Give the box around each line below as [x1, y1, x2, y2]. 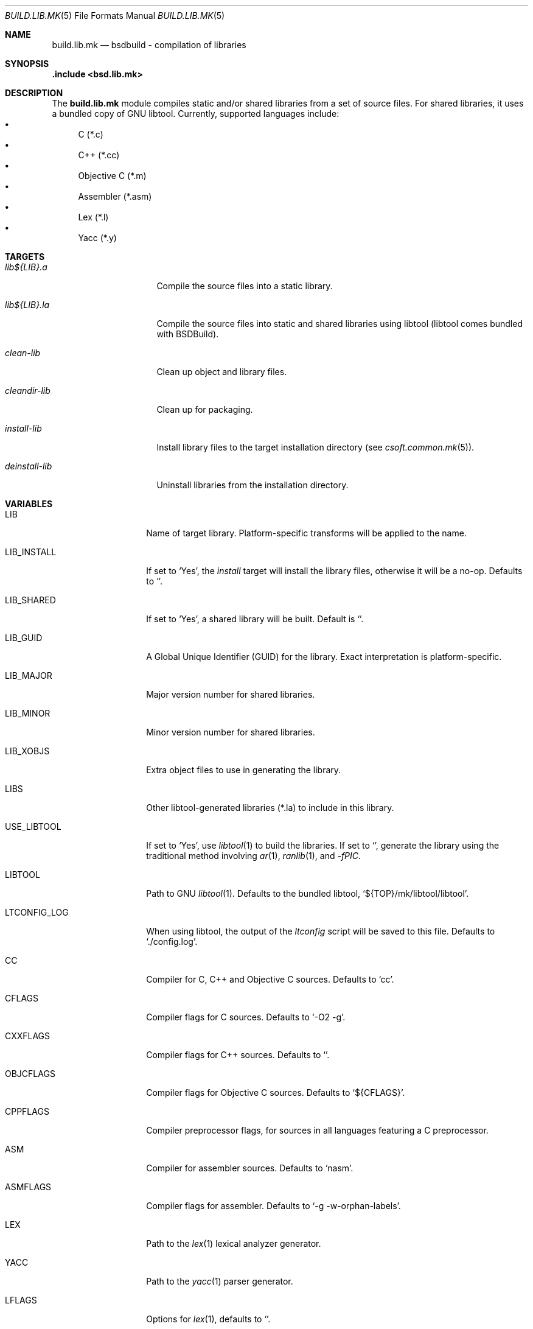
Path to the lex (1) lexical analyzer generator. [146, 1238, 321, 1249]
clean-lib [5, 348, 41, 358]
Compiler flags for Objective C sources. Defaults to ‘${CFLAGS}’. [146, 1087, 405, 1098]
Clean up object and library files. [156, 366, 287, 377]
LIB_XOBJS [5, 746, 50, 756]
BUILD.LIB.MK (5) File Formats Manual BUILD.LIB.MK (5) [5, 10, 225, 21]
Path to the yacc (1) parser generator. [146, 1276, 293, 1286]
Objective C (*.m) [78, 170, 147, 181]
